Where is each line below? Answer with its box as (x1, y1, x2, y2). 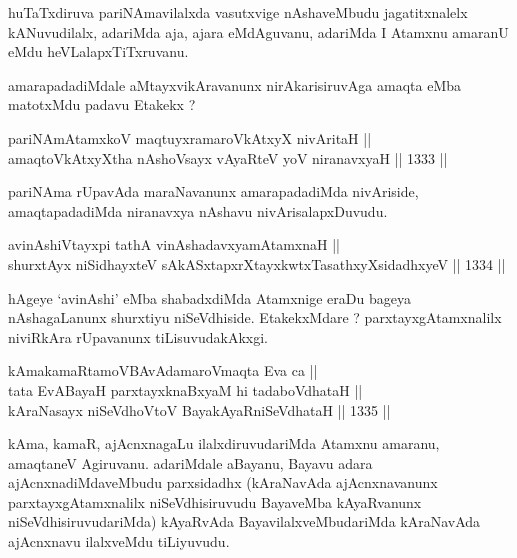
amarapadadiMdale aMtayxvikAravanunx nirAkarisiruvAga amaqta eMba (8, 74, 462, 95)
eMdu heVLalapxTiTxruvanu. (8, 41, 189, 62)
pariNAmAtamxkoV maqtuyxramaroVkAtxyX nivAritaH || (8, 127, 372, 148)
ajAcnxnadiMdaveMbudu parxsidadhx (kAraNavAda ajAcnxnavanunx (8, 472, 438, 493)
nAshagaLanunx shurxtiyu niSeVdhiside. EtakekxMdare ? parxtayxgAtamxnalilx (8, 307, 502, 328)
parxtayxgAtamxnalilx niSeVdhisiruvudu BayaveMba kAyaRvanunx (8, 491, 422, 512)
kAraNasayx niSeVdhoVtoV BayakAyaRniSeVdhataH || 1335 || (8, 399, 391, 420)
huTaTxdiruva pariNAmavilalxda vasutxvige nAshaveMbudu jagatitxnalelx (8, 2, 468, 22)
